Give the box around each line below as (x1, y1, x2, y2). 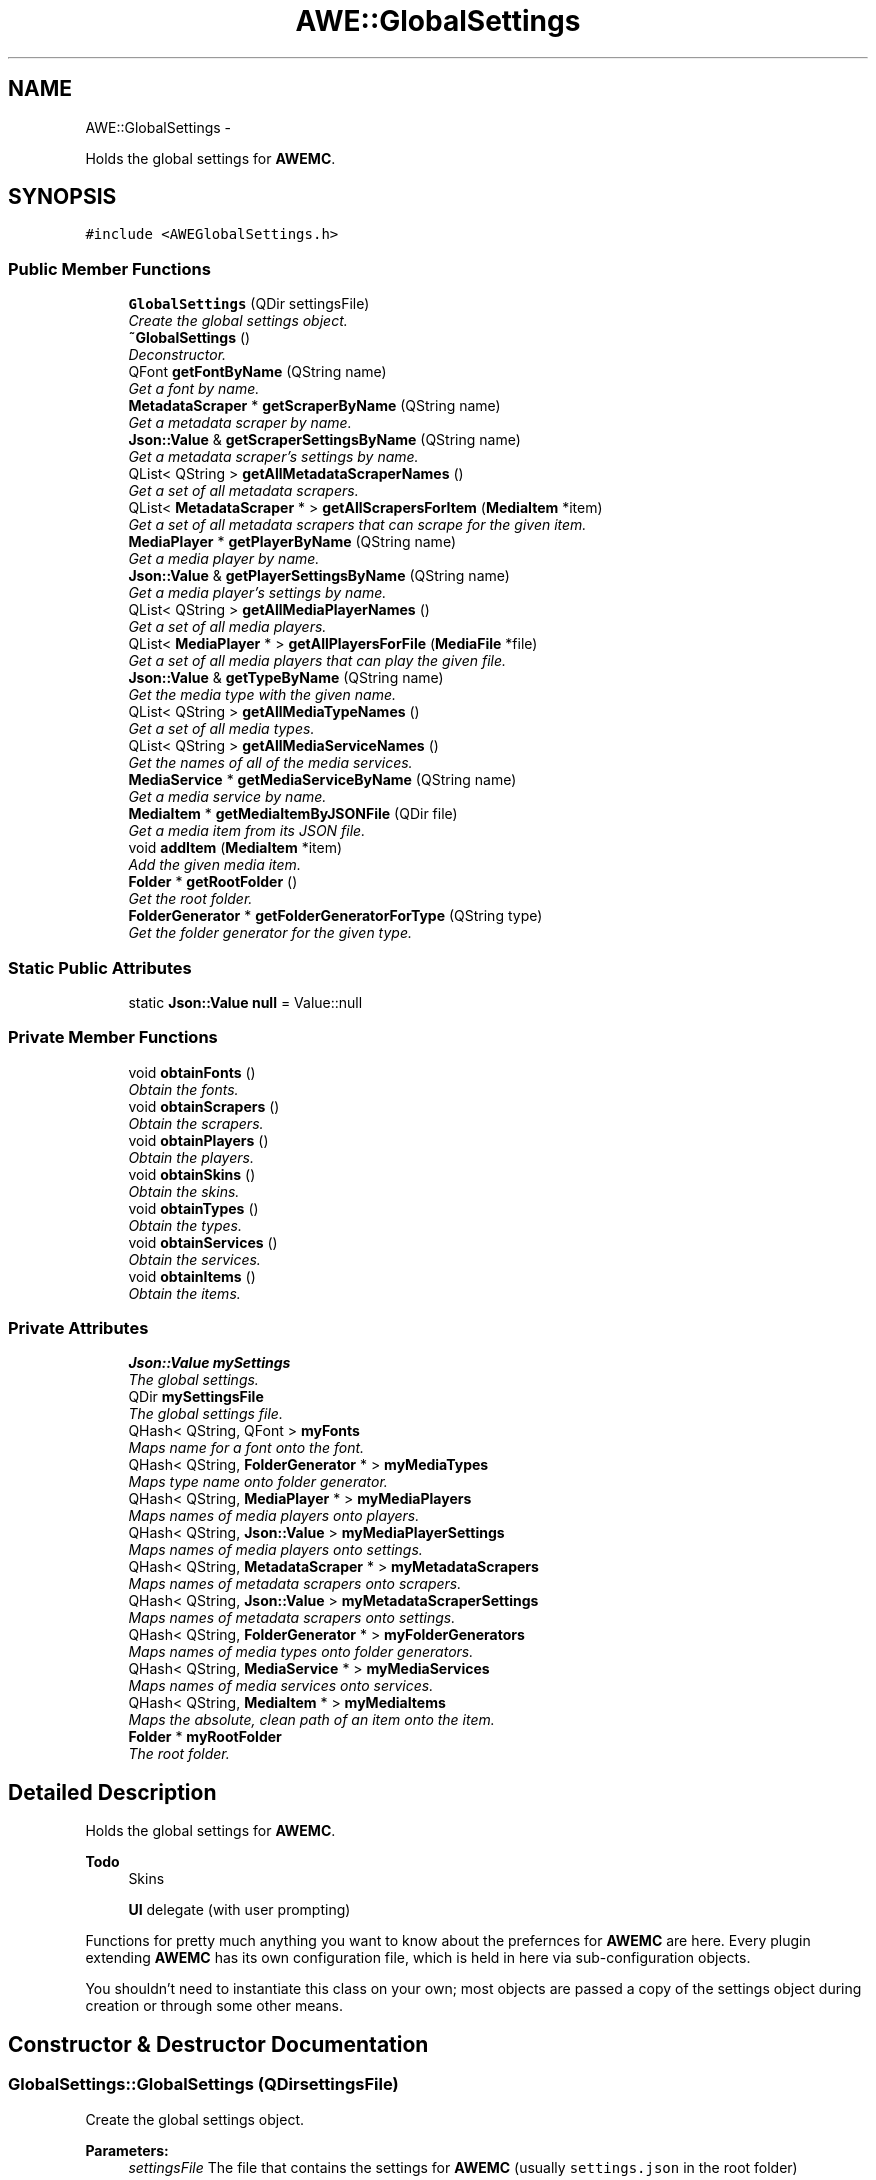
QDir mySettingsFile (128, 1388, 264, 1406)
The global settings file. (128, 1405, 283, 1423)
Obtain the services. (128, 1250, 261, 1268)
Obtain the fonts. (128, 1080, 239, 1098)
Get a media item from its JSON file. (128, 822, 366, 840)
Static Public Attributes (8, 957, 192, 978)
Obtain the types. (128, 1216, 242, 1234)
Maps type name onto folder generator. (128, 1473, 388, 1491)
